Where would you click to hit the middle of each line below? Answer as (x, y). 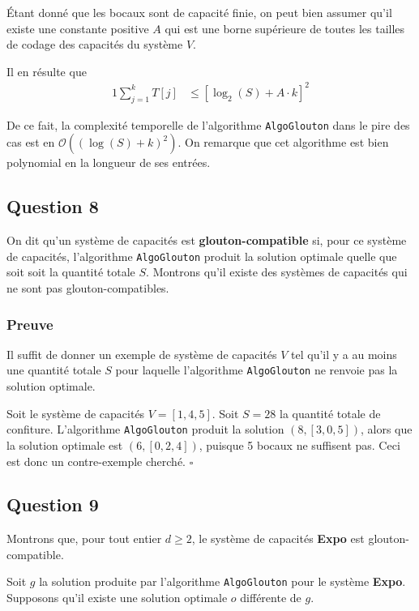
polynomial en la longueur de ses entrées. (109, 162)
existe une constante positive (78, 28)
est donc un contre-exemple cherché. (96, 461)
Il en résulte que (47, 71)
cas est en (31, 142)
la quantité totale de (330, 413)
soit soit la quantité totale (71, 272)
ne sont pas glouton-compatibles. (88, 288)
